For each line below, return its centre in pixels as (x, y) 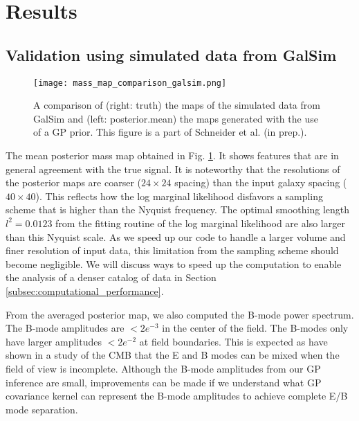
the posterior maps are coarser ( (74, 182)
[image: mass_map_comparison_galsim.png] (130, 83)
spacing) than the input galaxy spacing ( (261, 182)
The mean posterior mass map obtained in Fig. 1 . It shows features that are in (172, 155)
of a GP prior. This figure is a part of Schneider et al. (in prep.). (170, 132)
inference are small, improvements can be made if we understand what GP (164, 382)
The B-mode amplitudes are (65, 328)
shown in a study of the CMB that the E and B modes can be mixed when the (173, 355)
